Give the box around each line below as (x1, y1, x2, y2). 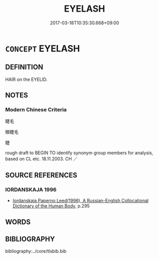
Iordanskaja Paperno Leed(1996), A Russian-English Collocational (12, 198, 149, 204)
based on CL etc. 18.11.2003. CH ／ (5, 156, 78, 162)
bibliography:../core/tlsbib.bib (5, 248, 67, 254)
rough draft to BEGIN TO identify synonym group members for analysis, (5, 150, 153, 156)
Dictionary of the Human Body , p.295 (12, 203, 90, 209)
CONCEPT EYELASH (5, 42, 80, 54)
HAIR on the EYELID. (5, 76, 48, 82)
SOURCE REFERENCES (5, 170, 77, 180)
